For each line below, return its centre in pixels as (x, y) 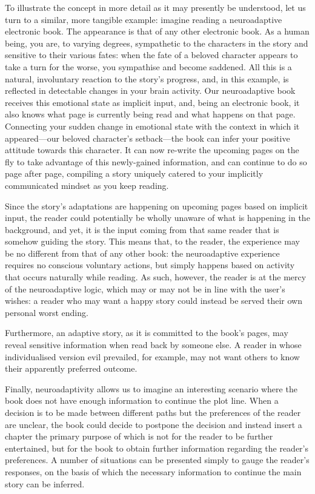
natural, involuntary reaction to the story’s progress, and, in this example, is (147, 78)
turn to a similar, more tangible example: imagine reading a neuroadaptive (144, 19)
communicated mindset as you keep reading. (87, 185)
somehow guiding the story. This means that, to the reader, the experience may (152, 241)
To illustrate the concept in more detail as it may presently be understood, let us (155, 7)
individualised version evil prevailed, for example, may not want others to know (152, 356)
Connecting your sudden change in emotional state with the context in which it (152, 126)
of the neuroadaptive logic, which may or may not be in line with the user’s (145, 288)
